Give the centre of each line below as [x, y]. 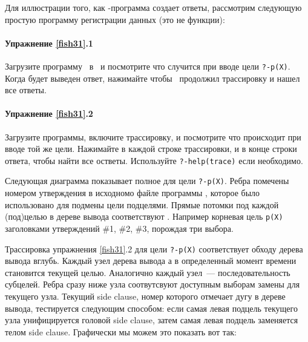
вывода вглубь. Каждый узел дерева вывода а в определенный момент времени [151, 261]
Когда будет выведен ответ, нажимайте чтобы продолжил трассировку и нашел [152, 78]
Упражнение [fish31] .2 [49, 113]
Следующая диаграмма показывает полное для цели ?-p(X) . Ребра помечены [147, 181]
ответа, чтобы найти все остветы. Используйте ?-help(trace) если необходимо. [154, 160]
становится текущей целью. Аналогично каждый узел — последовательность [148, 272]
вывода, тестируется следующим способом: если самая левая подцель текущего [151, 308]
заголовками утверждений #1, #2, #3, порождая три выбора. [119, 228]
